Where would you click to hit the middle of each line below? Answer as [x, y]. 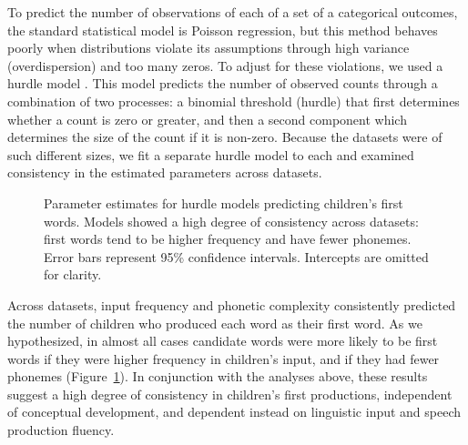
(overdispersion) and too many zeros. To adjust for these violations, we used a [225, 65]
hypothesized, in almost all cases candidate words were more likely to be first [223, 341]
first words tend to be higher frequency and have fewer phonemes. [228, 239]
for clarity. [73, 274]
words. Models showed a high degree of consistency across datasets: [231, 221]
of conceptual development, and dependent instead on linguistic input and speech [234, 412]
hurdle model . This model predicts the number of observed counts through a [223, 83]
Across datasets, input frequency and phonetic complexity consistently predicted [232, 304]
